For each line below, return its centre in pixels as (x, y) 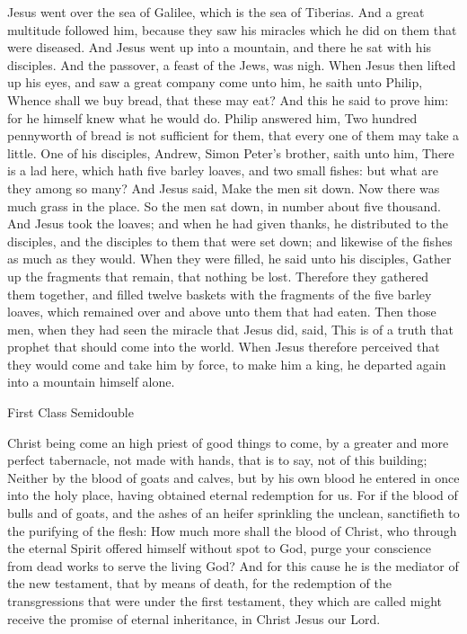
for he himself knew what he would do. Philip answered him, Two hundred (212, 117)
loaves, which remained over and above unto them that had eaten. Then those (222, 312)
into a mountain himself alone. (91, 382)
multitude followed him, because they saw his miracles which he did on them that (232, 29)
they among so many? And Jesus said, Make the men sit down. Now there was (224, 188)
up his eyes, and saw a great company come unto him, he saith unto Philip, (215, 82)
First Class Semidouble (70, 412)
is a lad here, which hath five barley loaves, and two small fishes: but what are (223, 170)
